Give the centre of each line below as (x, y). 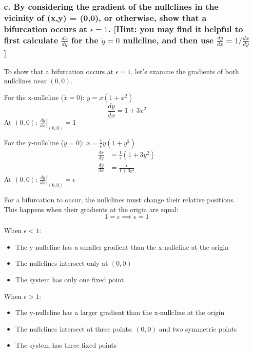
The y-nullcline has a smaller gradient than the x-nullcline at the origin (122, 246)
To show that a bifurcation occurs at (59, 71)
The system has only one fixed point (70, 280)
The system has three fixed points (66, 345)
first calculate (31, 40)
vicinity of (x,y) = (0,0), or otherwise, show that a (105, 17)
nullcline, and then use (168, 40)
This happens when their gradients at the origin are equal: (91, 209)
